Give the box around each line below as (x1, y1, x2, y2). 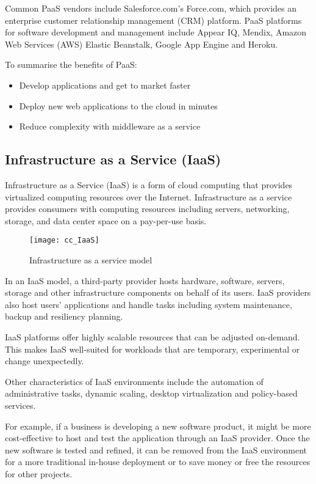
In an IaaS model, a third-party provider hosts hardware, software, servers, (5, 274, 285, 287)
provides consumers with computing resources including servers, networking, (5, 202, 290, 215)
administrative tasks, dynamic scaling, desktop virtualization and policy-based (5, 387, 298, 400)
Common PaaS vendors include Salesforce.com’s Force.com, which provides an (5, 2, 296, 14)
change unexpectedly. (5, 354, 84, 367)
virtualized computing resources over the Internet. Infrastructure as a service (5, 190, 292, 203)
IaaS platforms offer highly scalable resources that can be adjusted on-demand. (5, 330, 300, 343)
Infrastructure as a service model (29, 253, 153, 266)
